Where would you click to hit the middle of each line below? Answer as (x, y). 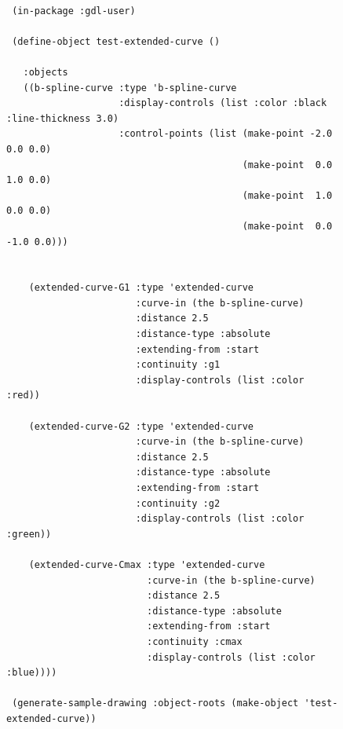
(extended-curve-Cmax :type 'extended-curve (147, 564)
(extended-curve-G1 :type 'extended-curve (141, 288)
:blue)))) (32, 673)
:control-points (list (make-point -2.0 (226, 134)
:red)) (23, 396)
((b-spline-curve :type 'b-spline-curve (130, 88)
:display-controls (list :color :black (223, 103)
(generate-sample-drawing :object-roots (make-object (155, 703)
